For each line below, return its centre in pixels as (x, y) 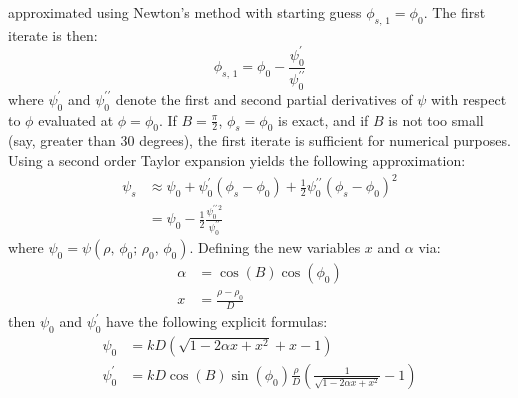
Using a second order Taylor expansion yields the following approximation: (237, 160)
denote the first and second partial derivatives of (264, 98)
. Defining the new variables (275, 246)
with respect (469, 98)
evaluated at (76, 119)
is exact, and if (323, 119)
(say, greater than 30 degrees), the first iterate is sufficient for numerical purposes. (259, 140)
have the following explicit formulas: (217, 321)
